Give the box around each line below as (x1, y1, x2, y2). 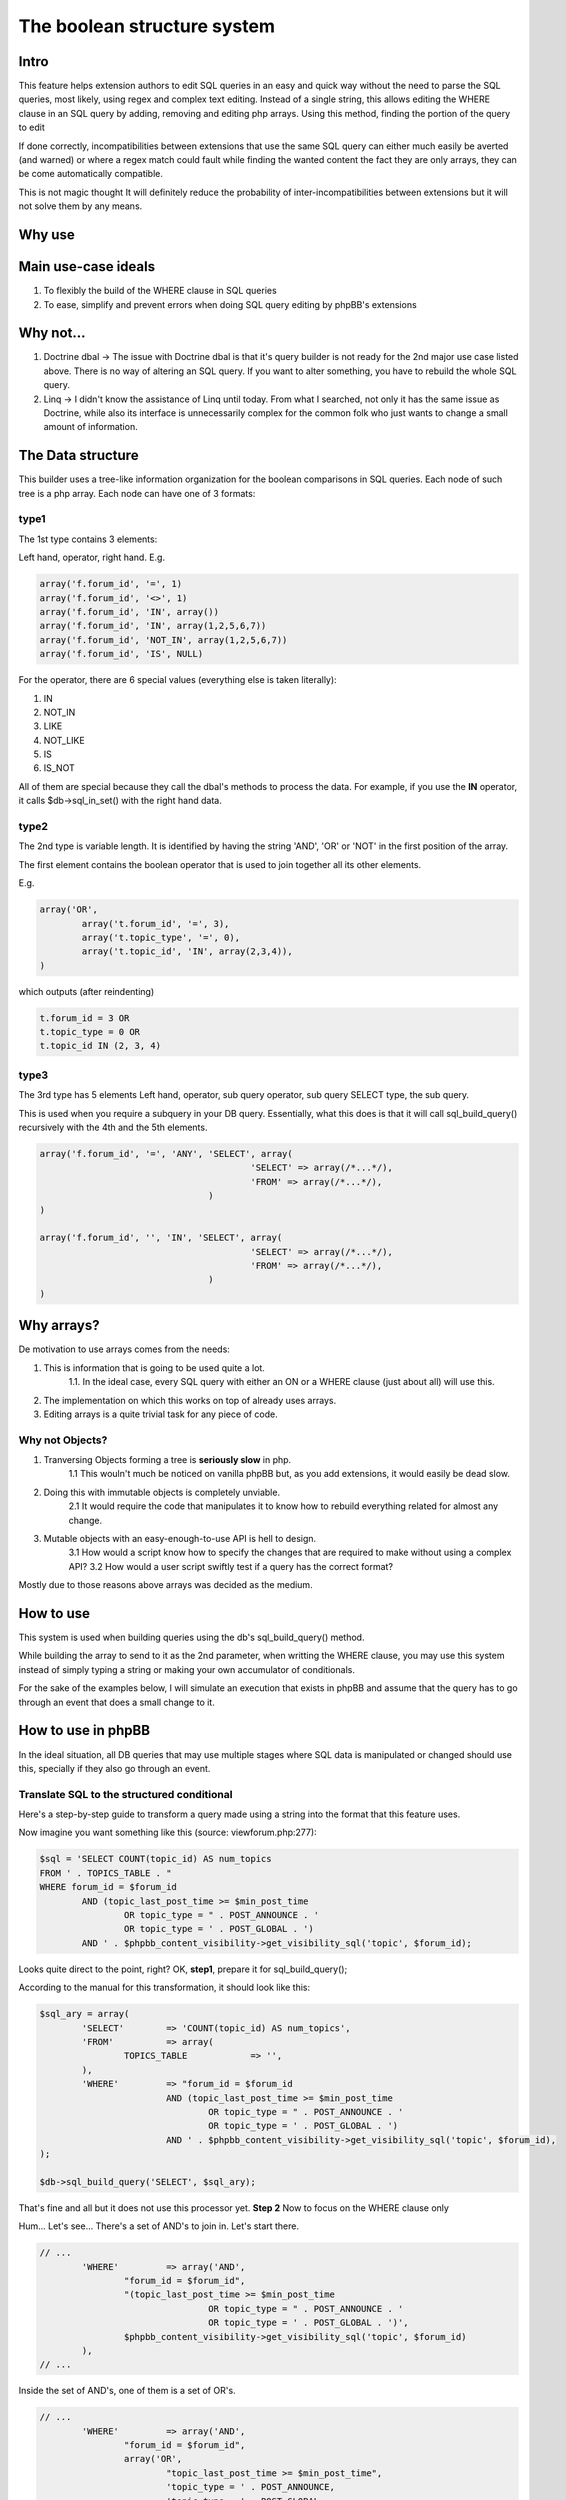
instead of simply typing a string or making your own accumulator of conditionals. (18, 1663, 355, 1675)
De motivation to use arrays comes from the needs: (18, 1343, 230, 1355)
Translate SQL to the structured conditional (18, 1787, 233, 1801)
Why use (18, 226, 75, 243)
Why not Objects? (18, 1433, 108, 1447)
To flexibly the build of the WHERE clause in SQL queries (43, 285, 277, 297)
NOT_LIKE (43, 734, 85, 746)
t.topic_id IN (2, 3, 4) (39, 1040, 162, 1052)
